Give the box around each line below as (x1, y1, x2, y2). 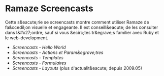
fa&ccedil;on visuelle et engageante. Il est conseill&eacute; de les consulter (5, 24, 159, 30)
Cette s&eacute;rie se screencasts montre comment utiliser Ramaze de (5, 19, 149, 25)
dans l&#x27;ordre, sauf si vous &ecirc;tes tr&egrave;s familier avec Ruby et (5, 29, 159, 35)
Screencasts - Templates (12, 54, 64, 60)
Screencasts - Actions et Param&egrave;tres (12, 50, 103, 55)
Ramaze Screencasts (5, 3, 94, 14)
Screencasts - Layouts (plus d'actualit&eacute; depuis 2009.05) (12, 65, 143, 71)
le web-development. (5, 35, 48, 41)
